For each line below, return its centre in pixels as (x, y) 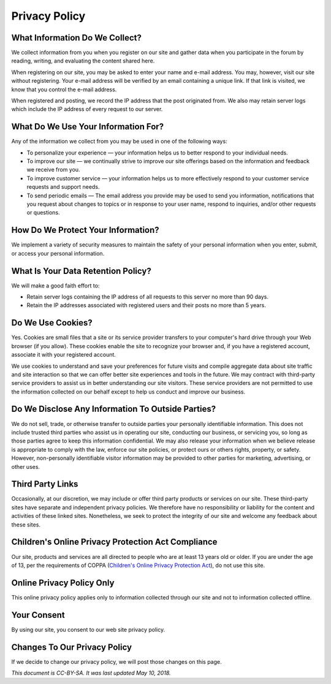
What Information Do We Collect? (77, 38)
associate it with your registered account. (64, 355)
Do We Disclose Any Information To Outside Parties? (114, 409)
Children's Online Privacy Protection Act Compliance (114, 542)
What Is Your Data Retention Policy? (81, 271)
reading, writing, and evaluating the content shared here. (83, 61)
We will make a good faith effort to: (55, 286)
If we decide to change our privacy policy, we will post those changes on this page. (116, 661)
